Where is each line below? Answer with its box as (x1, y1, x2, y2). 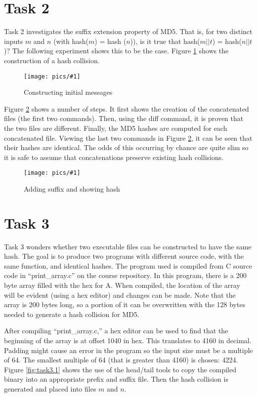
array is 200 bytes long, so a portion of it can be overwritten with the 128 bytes (4, 299, 246, 310)
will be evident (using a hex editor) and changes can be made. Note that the (4, 289, 236, 300)
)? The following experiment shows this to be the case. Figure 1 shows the (4, 45, 229, 56)
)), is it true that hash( (130, 36, 200, 46)
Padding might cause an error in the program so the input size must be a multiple (4, 345, 253, 355)
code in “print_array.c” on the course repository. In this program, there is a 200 (4, 270, 247, 280)
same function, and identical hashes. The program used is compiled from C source (4, 260, 252, 271)
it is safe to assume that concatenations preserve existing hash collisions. (4, 152, 224, 162)
